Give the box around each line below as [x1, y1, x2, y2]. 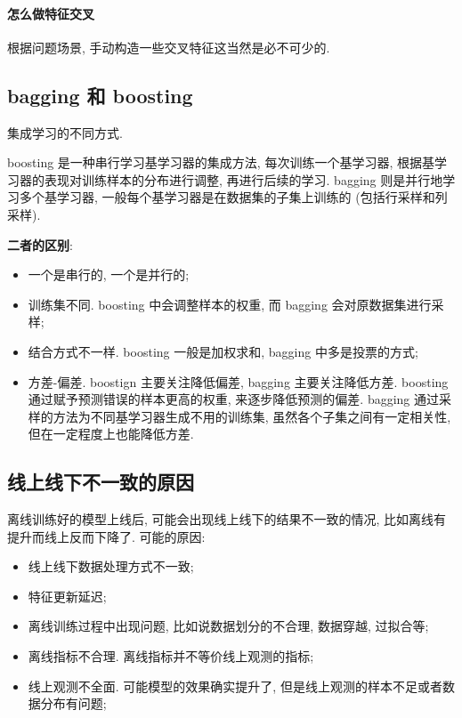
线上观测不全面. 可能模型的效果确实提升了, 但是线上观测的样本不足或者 [28, 676, 442, 695]
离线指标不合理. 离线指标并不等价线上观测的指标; [28, 647, 314, 666]
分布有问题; [40, 694, 107, 713]
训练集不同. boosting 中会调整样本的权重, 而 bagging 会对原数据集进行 [28, 294, 432, 313]
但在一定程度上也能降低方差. [28, 424, 194, 443]
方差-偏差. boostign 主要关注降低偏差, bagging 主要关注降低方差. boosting [28, 372, 449, 391]
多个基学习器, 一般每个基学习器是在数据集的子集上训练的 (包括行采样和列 [19, 188, 448, 206]
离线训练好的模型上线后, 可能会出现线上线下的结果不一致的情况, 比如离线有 [7, 510, 447, 528]
